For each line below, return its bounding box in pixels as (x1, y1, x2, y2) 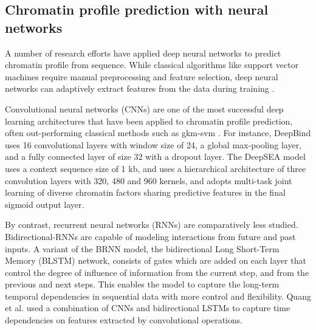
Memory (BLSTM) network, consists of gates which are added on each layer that (5, 254, 306, 267)
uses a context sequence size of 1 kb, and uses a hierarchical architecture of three (5, 162, 306, 174)
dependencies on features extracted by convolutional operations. (5, 314, 243, 326)
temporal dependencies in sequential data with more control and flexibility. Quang (5, 289, 311, 302)
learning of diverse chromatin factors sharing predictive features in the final (5, 186, 286, 199)
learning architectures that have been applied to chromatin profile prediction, (5, 114, 293, 127)
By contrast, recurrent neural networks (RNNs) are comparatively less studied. (5, 218, 298, 231)
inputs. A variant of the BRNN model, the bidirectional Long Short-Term (5, 242, 280, 255)
